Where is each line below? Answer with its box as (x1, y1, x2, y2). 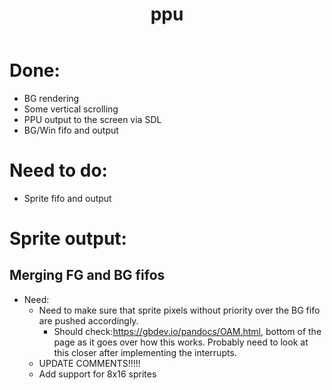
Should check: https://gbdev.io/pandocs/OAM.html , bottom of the (53, 325, 322, 337)
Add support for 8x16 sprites (38, 368, 157, 380)
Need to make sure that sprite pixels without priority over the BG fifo (38, 304, 321, 316)
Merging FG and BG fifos (9, 267, 166, 284)
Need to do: (9, 159, 108, 182)
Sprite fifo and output (23, 192, 112, 204)
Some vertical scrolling (23, 103, 119, 115)
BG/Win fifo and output (23, 124, 119, 136)
